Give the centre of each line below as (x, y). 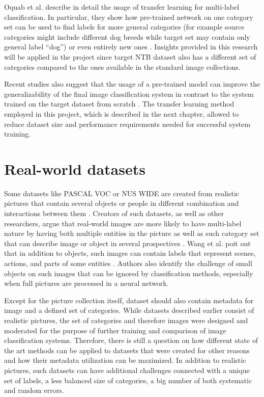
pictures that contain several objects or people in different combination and (122, 203)
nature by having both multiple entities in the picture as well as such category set (132, 233)
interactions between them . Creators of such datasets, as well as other (114, 213)
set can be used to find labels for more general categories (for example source (124, 27)
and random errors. (34, 390)
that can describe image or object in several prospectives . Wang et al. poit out (127, 243)
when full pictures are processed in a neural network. (86, 283)
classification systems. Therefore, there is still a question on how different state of (131, 340)
